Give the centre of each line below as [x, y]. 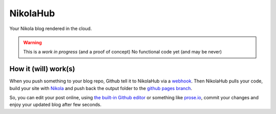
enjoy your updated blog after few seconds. [55, 105]
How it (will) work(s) [42, 69]
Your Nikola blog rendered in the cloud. [51, 28]
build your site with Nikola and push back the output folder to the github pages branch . [101, 88]
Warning [32, 42]
